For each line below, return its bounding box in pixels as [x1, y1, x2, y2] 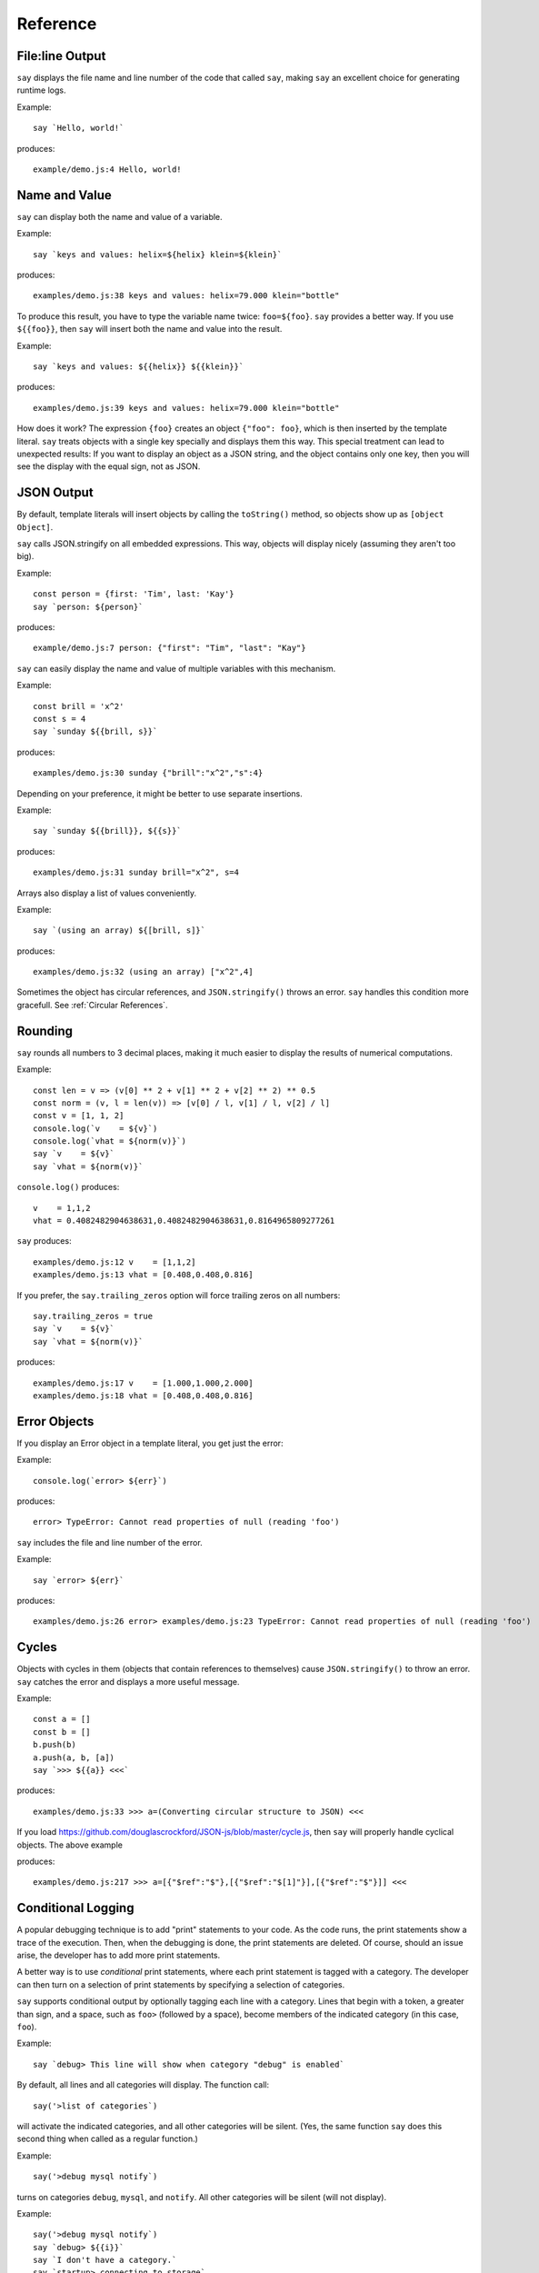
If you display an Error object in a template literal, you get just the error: [16, 1437, 284, 1448]
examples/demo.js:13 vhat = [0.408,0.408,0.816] [33, 1269, 254, 1280]
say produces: [16, 1236, 72, 1247]
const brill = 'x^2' [33, 701, 125, 711]
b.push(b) [33, 1739, 76, 1750]
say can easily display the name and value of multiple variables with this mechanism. [16, 663, 336, 674]
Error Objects [16, 1414, 95, 1429]
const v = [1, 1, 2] [33, 1110, 125, 1121]
